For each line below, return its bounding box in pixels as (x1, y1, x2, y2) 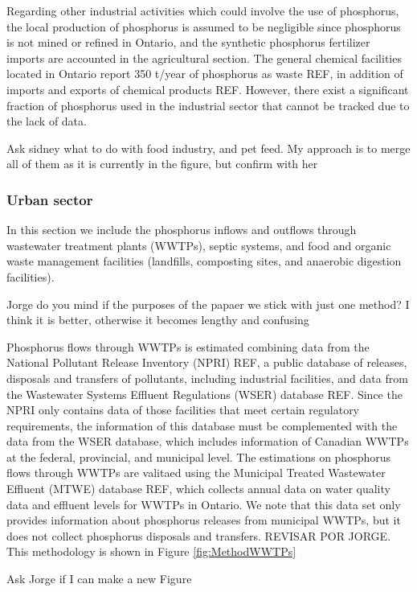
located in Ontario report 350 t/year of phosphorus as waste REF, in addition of (6, 65, 403, 82)
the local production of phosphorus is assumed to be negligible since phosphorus (6, 18, 401, 35)
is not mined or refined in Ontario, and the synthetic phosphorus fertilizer (6, 34, 370, 51)
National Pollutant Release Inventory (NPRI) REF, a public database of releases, (6, 354, 407, 371)
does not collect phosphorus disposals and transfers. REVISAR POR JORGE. (6, 527, 391, 544)
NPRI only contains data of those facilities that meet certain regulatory (6, 401, 360, 418)
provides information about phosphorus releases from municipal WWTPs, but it (6, 512, 401, 528)
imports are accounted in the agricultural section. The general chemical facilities (6, 49, 402, 66)
